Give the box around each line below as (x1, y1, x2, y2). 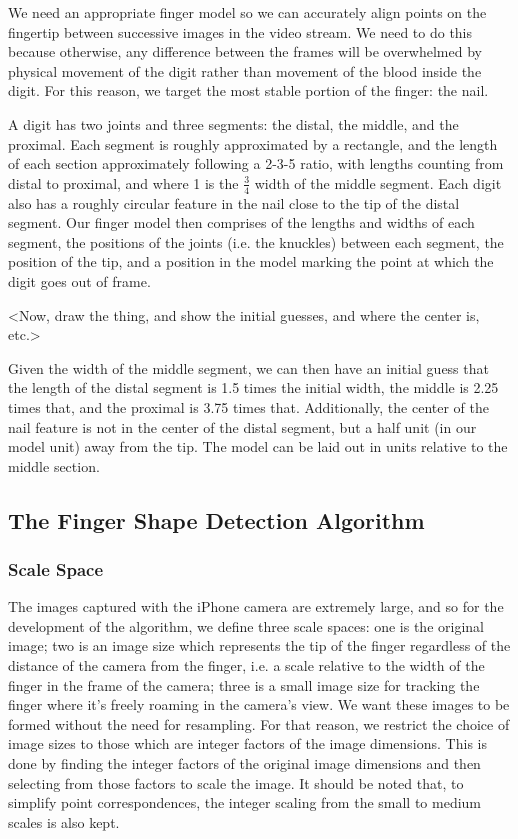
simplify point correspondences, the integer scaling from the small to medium (8, 792, 482, 813)
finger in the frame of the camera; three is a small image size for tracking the (8, 674, 480, 695)
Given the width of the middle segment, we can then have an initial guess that (8, 357, 489, 378)
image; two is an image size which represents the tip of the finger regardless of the (8, 635, 511, 656)
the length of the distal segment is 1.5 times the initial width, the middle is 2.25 (8, 377, 499, 398)
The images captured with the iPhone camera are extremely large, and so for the (8, 596, 504, 617)
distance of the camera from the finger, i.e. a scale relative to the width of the (8, 655, 485, 676)
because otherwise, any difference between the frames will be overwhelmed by (8, 41, 482, 62)
